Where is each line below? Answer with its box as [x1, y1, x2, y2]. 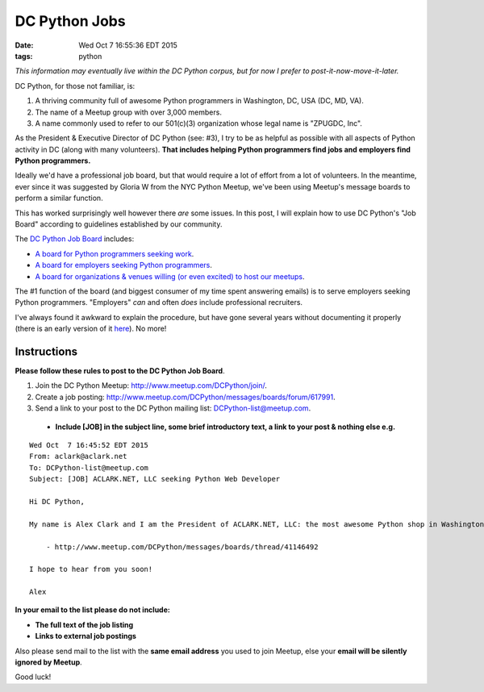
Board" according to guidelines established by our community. [15, 219, 223, 229]
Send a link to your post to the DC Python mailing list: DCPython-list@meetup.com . [35, 403, 311, 413]
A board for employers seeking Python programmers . [35, 261, 213, 270]
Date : [15, 40, 34, 50]
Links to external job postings [35, 632, 137, 641]
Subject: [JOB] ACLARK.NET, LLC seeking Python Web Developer [29, 474, 281, 484]
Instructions [15, 344, 78, 358]
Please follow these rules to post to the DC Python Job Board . [15, 366, 225, 376]
